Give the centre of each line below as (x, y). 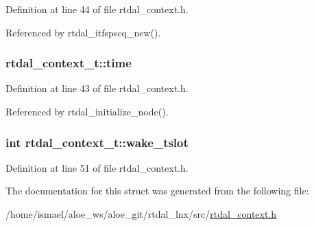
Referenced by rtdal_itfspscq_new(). (83, 32)
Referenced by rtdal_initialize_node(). (87, 111)
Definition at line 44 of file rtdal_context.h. (97, 9)
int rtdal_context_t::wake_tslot (97, 142)
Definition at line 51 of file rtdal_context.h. (97, 167)
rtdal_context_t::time (69, 63)
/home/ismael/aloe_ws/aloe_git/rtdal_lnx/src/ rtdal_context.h (141, 214)
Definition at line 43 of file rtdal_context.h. (97, 88)
